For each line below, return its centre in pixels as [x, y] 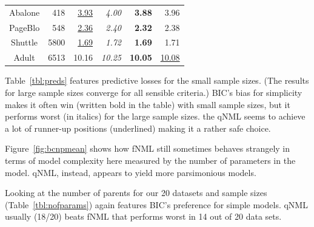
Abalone [25, 12]
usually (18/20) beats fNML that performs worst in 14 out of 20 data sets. [143, 216]
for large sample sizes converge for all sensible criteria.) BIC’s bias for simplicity [154, 92]
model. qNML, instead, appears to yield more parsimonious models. [131, 172]
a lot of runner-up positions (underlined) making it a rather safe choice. [138, 128]
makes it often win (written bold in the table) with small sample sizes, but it [148, 104]
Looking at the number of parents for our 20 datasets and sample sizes [136, 193]
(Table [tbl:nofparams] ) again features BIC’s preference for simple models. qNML [156, 204]
